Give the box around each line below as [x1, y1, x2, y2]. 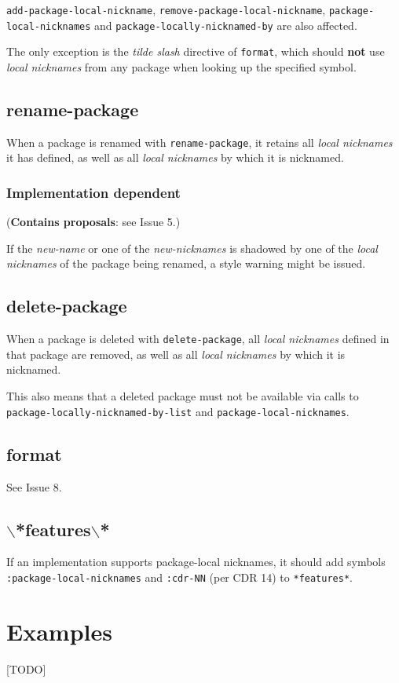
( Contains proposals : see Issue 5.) [6, 214, 181, 230]
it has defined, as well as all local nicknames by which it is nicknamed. [6, 149, 344, 166]
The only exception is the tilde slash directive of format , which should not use [6, 43, 385, 60]
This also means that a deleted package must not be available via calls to [6, 388, 359, 404]
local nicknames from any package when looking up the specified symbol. [6, 58, 357, 75]
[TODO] [6, 660, 46, 677]
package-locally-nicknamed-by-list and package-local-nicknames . [6, 403, 350, 419]
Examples [6, 615, 112, 647]
